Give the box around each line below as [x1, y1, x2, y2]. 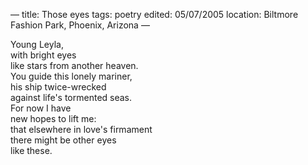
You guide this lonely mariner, [10, 70, 133, 82]
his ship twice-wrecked [10, 81, 107, 93]
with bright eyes [10, 49, 77, 61]
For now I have [10, 102, 72, 114]
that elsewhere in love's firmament [10, 124, 153, 135]
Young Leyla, [10, 39, 64, 50]
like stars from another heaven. [10, 60, 139, 71]
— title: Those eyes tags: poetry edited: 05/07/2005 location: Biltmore [10, 9, 299, 20]
